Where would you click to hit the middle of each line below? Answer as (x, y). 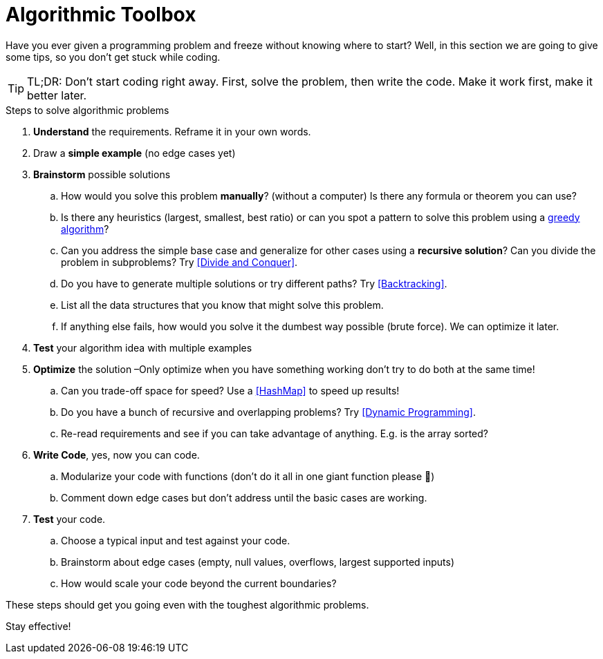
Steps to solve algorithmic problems (87, 110)
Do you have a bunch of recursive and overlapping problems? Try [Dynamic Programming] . (268, 412)
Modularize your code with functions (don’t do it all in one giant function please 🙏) (248, 476)
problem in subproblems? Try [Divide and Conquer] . (179, 262)
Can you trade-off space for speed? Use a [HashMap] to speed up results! (230, 390)
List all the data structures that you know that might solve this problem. (222, 305)
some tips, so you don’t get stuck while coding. (113, 57)
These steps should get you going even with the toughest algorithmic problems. (187, 604)
